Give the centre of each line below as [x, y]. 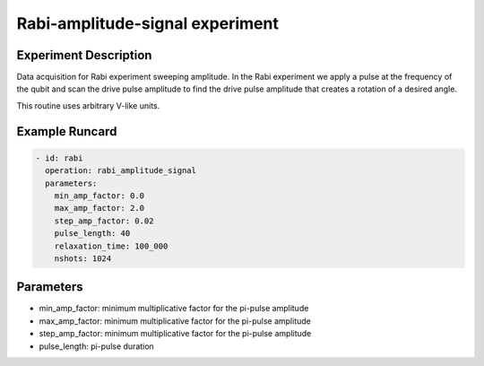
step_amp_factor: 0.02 [104, 221]
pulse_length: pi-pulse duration [96, 346]
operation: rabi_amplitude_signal [121, 171]
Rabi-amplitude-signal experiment [148, 23]
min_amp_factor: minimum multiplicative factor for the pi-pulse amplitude [174, 309]
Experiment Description [84, 55]
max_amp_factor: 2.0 [99, 208]
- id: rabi [59, 158]
